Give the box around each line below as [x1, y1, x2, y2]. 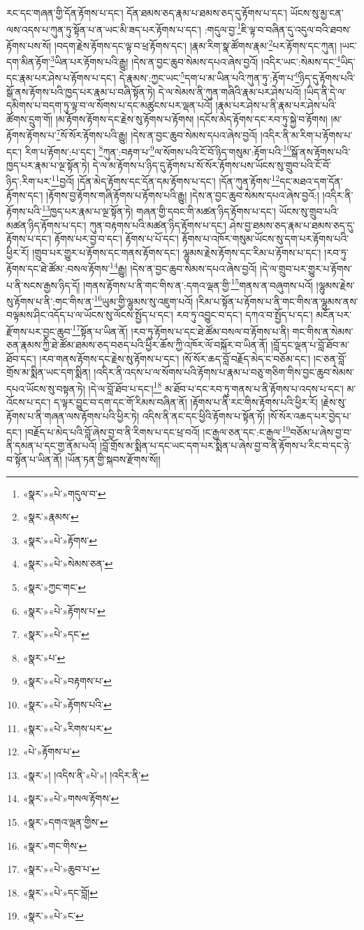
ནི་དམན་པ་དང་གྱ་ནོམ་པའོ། [6, 438, 97, 453]
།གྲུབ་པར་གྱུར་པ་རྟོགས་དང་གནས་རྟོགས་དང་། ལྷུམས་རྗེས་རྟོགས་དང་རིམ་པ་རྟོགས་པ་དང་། [32, 245, 321, 259]
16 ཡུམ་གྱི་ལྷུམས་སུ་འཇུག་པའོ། [94, 291, 194, 308]
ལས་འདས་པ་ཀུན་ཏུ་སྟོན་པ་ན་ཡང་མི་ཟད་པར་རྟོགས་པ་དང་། [6, 22, 201, 36]
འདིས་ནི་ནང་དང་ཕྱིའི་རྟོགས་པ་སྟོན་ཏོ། [142, 408, 265, 423]
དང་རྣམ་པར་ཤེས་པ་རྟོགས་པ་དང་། [6, 71, 116, 85]
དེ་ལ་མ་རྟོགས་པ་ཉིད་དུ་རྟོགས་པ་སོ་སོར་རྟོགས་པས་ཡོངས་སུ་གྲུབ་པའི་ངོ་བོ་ [92, 157, 331, 172]
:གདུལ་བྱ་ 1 [204, 20, 242, 36]
